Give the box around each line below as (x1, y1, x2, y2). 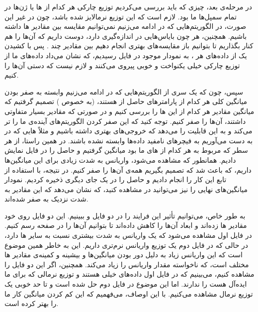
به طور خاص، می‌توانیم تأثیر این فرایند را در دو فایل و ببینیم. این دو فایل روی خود (4, 210, 246, 220)
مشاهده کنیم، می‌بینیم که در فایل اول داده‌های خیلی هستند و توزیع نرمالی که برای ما (4, 269, 255, 279)
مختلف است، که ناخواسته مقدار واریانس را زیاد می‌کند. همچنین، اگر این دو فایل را (4, 259, 249, 269)
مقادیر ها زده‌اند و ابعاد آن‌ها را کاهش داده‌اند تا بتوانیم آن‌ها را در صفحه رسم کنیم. (4, 220, 247, 230)
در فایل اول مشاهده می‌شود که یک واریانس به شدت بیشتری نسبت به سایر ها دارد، (4, 230, 252, 240)
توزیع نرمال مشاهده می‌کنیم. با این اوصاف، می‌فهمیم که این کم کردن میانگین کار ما (4, 288, 253, 299)
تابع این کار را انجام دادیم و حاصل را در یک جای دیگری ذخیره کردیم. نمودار (4, 174, 227, 185)
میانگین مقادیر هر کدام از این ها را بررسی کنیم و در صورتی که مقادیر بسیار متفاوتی (4, 105, 255, 116)
